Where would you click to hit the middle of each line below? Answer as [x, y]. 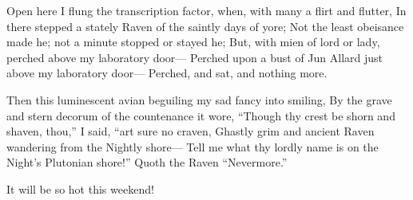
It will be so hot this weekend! [80, 188]
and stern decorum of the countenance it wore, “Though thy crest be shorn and [201, 115]
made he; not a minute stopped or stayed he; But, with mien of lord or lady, [193, 42]
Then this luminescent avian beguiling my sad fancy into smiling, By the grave [199, 99]
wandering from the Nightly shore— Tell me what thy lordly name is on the [193, 146]
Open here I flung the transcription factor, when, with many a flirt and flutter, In [206, 10]
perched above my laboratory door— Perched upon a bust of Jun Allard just [195, 57]
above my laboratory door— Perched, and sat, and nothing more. [167, 73]
